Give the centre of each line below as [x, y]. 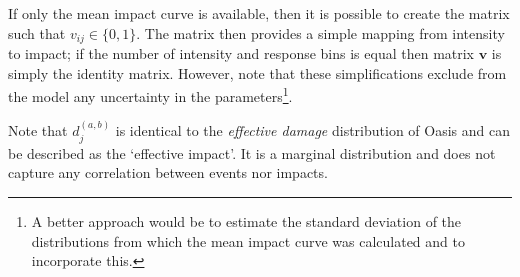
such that [37, 32]
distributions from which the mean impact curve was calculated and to [248, 240]
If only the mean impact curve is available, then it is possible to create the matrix [259, 13]
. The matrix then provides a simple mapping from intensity [320, 32]
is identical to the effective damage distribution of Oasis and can [312, 130]
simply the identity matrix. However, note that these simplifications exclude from [257, 72]
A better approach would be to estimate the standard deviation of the [246, 220]
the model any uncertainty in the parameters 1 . [150, 94]
